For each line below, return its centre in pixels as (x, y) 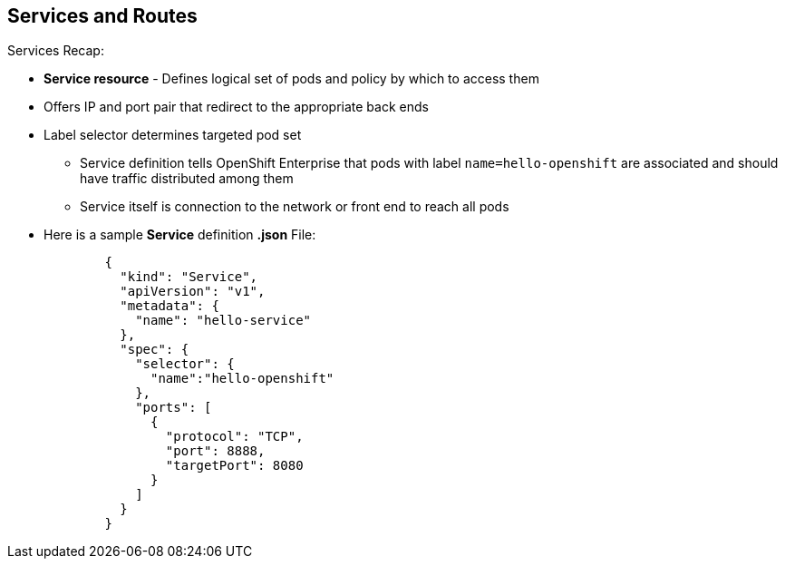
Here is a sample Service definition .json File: (180, 235)
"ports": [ (174, 408)
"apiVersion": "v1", (193, 292)
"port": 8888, (215, 451)
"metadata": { (170, 306)
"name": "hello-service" (223, 321)
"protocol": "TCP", (234, 437)
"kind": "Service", (189, 277)
